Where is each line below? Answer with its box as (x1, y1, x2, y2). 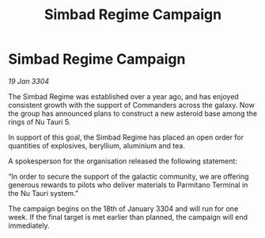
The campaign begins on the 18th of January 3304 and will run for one (8, 204, 239, 213)
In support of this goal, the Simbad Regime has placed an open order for (8, 132, 244, 142)
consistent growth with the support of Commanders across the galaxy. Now (8, 100, 255, 109)
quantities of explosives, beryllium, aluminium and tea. (8, 140, 186, 150)
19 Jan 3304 (8, 76, 50, 86)
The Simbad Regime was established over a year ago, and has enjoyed (8, 91, 239, 101)
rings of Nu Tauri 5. (8, 117, 71, 126)
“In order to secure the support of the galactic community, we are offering (8, 171, 249, 181)
